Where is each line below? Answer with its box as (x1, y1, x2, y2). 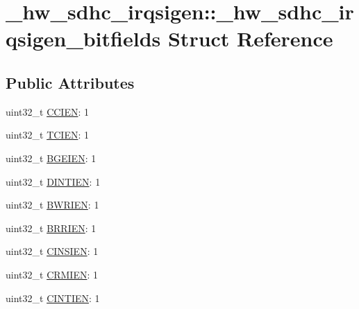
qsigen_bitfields (6, 24, 161, 53)
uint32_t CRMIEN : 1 (6, 267, 99, 281)
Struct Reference (167, 24, 333, 53)
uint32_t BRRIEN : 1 (6, 220, 97, 235)
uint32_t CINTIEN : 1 (6, 290, 100, 305)
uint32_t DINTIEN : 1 (6, 174, 101, 188)
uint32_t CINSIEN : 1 (6, 244, 99, 258)
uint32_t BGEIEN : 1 (6, 150, 97, 165)
